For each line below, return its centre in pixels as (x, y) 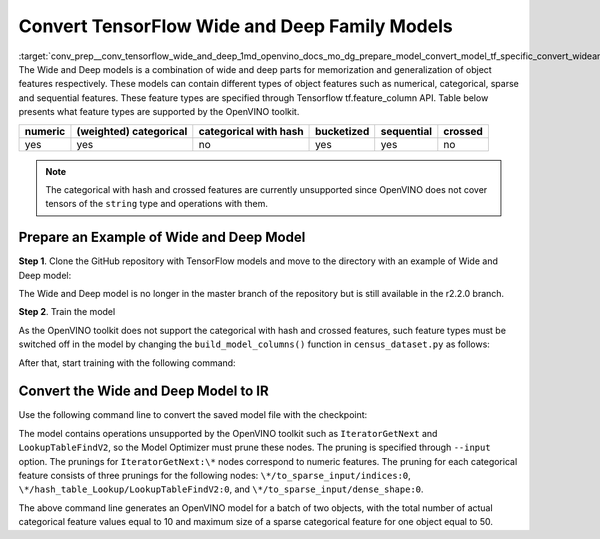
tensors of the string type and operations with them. (157, 204)
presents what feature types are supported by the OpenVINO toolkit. (159, 112)
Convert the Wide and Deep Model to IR (143, 391)
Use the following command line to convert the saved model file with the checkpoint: (193, 415)
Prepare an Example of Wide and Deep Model (162, 237)
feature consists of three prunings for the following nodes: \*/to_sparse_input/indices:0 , (215, 475)
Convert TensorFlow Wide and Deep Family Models (236, 26)
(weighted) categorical (132, 131)
